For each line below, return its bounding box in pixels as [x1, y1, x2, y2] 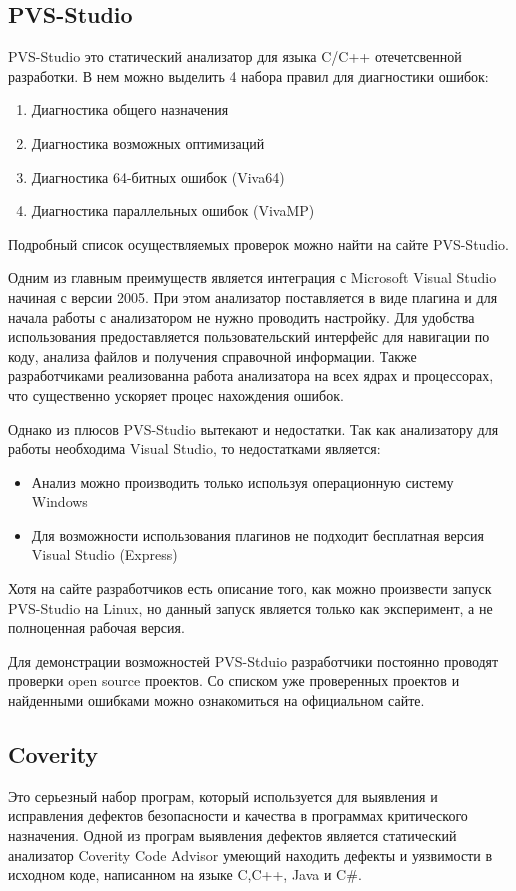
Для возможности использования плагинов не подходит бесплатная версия [31, 524, 484, 545]
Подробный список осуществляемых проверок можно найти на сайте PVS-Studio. [8, 233, 509, 254]
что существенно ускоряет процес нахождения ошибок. [8, 384, 344, 405]
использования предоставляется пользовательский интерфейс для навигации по [8, 326, 490, 347]
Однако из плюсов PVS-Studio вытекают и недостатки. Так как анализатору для [8, 418, 499, 439]
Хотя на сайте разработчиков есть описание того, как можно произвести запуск [8, 578, 492, 599]
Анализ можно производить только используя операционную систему [31, 471, 454, 492]
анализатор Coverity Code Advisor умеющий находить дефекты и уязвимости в [8, 844, 493, 865]
